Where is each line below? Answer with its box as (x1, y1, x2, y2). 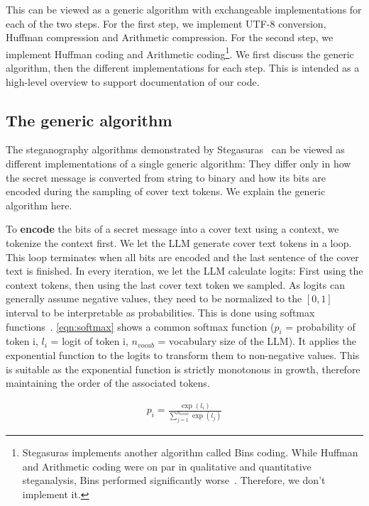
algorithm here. (6, 197, 72, 212)
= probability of (285, 319, 356, 334)
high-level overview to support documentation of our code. (6, 74, 260, 89)
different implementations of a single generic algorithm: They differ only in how (6, 156, 351, 171)
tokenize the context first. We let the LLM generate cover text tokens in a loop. (6, 235, 352, 250)
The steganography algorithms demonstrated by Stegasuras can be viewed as (6, 142, 345, 157)
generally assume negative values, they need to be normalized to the (6, 291, 302, 306)
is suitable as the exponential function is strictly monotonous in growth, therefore (6, 361, 360, 376)
